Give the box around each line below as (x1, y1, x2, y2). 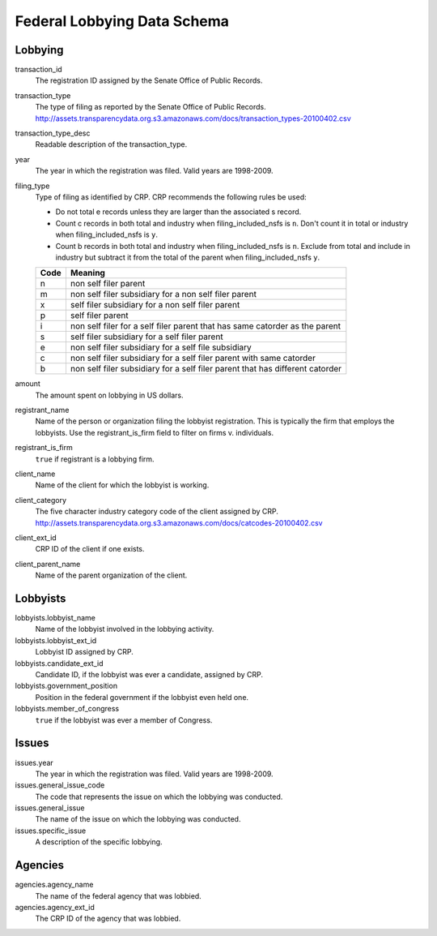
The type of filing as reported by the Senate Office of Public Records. (35, 102, 266, 112)
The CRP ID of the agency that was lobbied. (35, 913, 181, 924)
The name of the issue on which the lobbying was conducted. (35, 814, 241, 824)
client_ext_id (15, 533, 57, 543)
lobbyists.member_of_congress (15, 704, 120, 714)
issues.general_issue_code (15, 780, 105, 790)
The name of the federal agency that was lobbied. (35, 891, 202, 900)
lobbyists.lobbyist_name (15, 613, 96, 623)
